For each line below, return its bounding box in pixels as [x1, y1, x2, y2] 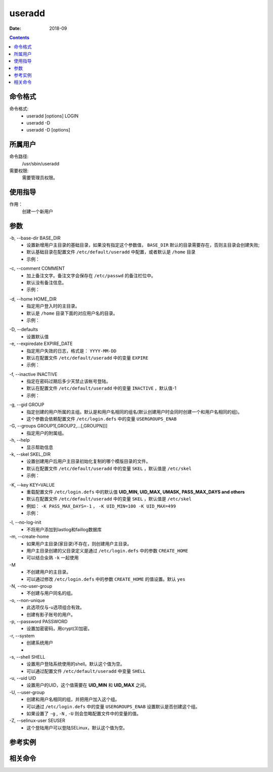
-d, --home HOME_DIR [9, 296, 57, 302]
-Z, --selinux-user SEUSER [9, 717, 66, 723]
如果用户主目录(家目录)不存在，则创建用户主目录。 [26, 540, 132, 546]
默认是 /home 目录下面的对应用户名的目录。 [26, 310, 118, 316]
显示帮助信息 [26, 444, 53, 450]
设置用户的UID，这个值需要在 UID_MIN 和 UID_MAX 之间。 [26, 682, 149, 688]
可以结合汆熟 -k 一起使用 [26, 554, 79, 561]
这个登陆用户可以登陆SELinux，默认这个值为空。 [26, 724, 127, 731]
